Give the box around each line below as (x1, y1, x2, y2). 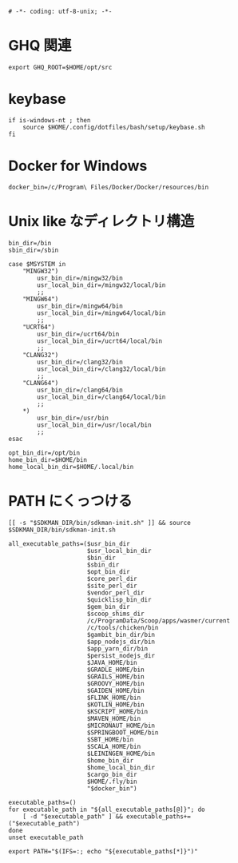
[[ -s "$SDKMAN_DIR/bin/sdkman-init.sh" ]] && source (8, 519, 192, 527)
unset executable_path (8, 833, 84, 841)
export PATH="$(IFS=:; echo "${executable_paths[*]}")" (8, 847, 198, 855)
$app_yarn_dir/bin (86, 644, 149, 653)
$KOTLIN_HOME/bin (86, 700, 145, 709)
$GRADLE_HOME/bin (86, 666, 145, 674)
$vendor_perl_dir (86, 588, 145, 597)
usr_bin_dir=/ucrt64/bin (37, 330, 120, 338)
